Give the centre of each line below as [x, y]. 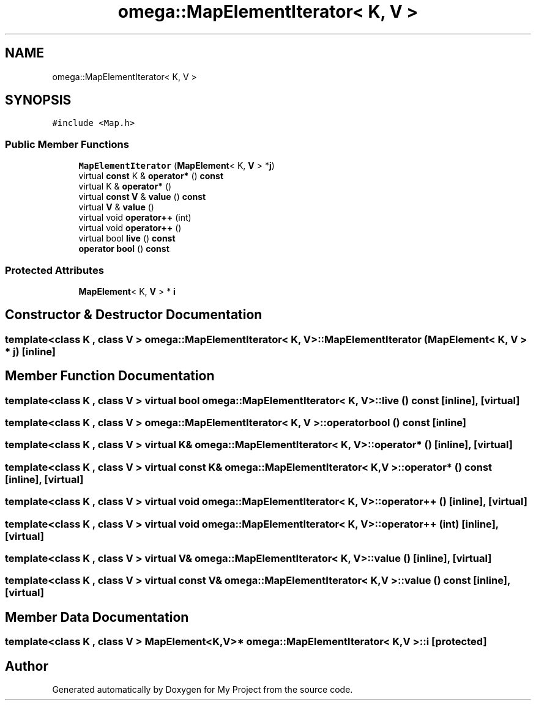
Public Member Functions [67, 144]
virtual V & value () [116, 207]
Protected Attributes [54, 270]
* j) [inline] [31, 351]
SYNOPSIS [38, 100]
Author [27, 666]
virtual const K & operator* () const [151, 176]
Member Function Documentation [110, 376]
